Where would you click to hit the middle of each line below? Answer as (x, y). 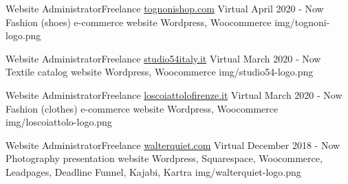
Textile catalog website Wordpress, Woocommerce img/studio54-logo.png (160, 72)
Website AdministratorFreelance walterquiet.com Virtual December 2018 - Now (173, 145)
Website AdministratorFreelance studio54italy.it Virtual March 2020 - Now (163, 58)
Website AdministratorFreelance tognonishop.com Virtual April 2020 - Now (165, 8)
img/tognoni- (302, 22)
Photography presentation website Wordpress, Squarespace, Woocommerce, (164, 158)
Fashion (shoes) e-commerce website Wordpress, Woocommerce (139, 22)
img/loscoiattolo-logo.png (59, 122)
